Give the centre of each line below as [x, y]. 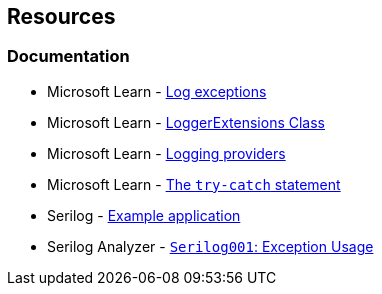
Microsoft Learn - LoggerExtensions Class [186, 122]
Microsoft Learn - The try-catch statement [194, 184]
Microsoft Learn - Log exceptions [157, 91]
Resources [61, 16]
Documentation [68, 56]
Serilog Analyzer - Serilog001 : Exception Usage [210, 246]
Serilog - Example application [144, 215]
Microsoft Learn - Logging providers [166, 153]
